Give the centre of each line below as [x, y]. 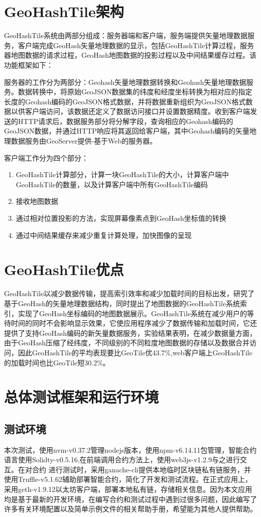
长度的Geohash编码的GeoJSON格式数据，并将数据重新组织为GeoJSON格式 [125, 101]
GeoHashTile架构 [64, 11]
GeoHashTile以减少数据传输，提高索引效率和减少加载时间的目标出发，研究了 [129, 293]
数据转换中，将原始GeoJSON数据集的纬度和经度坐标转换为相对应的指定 [135, 92]
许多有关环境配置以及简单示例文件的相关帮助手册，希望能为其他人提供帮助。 [130, 509]
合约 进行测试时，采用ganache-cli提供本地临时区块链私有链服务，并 [141, 469]
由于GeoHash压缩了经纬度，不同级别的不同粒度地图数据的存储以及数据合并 [127, 343]
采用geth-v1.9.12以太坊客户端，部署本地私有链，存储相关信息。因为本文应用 [128, 489]
